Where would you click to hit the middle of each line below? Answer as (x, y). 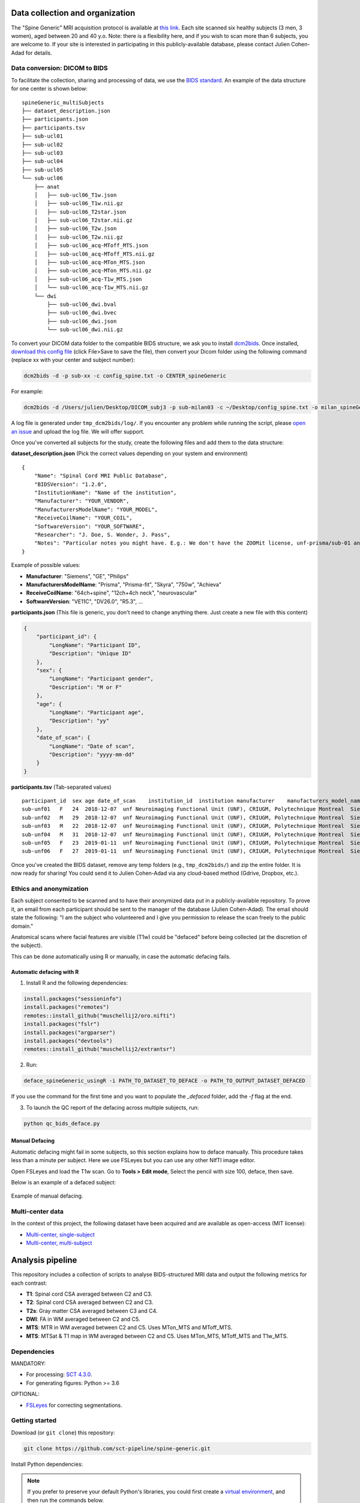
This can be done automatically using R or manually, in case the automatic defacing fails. (121, 957)
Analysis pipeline (44, 1260)
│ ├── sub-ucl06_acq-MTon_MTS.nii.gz (93, 271)
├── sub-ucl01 (42, 136)
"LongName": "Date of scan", (92, 746)
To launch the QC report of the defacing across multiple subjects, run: (112, 1107)
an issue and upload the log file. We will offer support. (78, 431)
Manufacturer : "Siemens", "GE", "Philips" (77, 576)
